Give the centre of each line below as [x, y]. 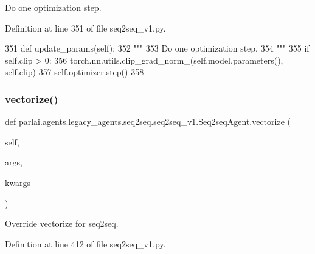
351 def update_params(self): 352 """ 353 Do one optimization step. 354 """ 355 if [157, 48]
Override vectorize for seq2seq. [62, 223]
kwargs [18, 182]
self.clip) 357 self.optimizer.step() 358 [74, 72]
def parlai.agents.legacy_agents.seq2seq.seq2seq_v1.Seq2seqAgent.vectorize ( [148, 122]
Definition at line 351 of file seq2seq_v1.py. [85, 28]
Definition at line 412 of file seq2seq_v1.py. [85, 243]
